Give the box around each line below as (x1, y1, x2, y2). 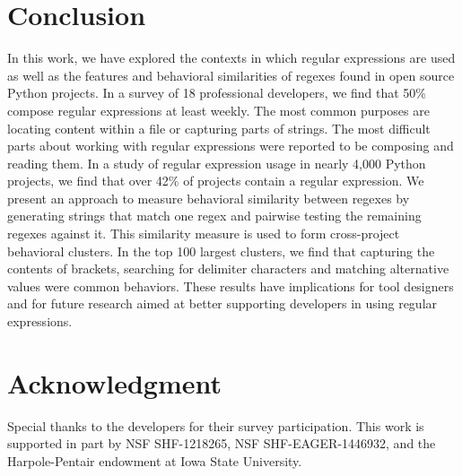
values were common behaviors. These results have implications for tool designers (7, 276, 454, 295)
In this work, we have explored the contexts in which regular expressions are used (7, 48, 456, 67)
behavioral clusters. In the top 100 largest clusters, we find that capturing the (7, 241, 435, 260)
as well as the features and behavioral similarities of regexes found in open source (7, 65, 455, 84)
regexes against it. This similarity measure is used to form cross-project (7, 224, 400, 243)
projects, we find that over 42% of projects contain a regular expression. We (7, 171, 424, 190)
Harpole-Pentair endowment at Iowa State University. (7, 451, 302, 470)
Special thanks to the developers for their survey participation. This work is (7, 416, 424, 435)
